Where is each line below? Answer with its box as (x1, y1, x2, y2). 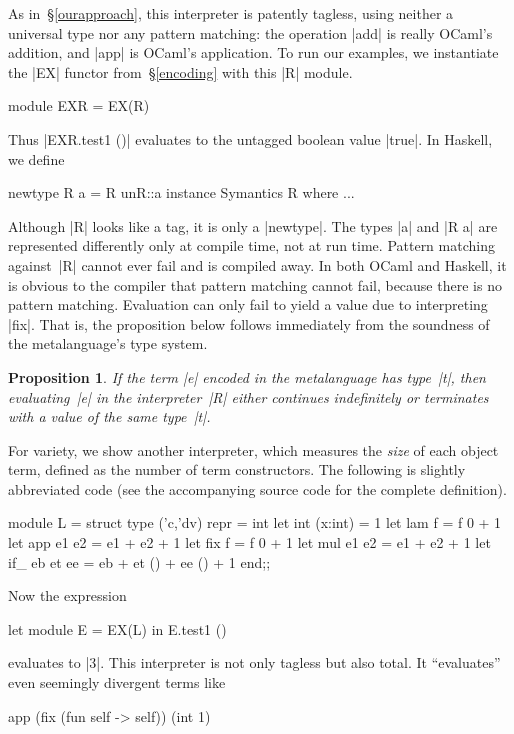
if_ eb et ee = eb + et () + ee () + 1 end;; (8, 551, 271, 572)
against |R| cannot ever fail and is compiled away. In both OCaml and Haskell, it (8, 254, 507, 275)
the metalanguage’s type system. (8, 333, 208, 354)
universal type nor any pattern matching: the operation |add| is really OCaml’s (8, 22, 493, 43)
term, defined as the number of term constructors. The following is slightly (8, 459, 466, 480)
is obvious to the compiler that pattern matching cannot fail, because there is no (8, 274, 502, 295)
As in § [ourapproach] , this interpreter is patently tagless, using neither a (8, 3, 454, 23)
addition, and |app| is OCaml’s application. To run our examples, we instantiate (8, 42, 499, 63)
